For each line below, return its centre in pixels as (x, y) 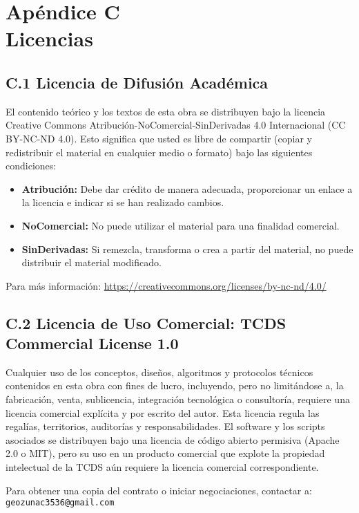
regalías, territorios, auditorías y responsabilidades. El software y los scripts (165, 426)
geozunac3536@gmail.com (60, 503)
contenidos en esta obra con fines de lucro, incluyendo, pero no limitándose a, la (175, 385)
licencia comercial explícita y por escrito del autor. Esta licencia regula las (163, 412)
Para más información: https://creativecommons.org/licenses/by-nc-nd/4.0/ (166, 285)
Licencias (49, 38)
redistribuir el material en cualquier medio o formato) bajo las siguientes (159, 152)
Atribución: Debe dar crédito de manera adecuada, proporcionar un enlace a (187, 188)
